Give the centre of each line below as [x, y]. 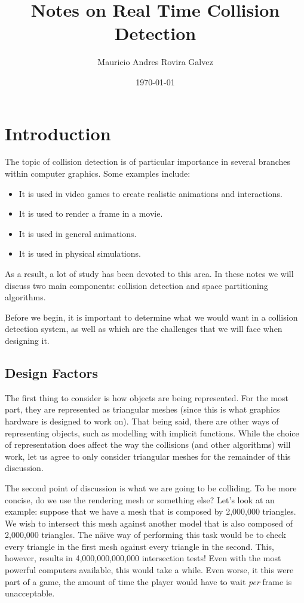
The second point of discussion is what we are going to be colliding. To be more [151, 487]
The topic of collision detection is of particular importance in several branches [148, 161]
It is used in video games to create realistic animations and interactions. [151, 193]
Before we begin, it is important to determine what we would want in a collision [151, 317]
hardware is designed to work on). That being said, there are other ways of [142, 421]
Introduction [58, 133]
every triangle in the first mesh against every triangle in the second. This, [139, 546]
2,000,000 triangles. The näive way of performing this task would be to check [145, 535]
